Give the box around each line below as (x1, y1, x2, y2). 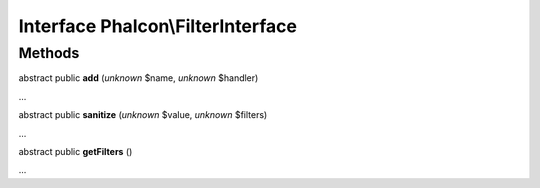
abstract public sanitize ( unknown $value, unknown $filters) (18, 109, 268, 121)
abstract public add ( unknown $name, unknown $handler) (18, 72, 259, 84)
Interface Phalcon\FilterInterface (18, 15, 297, 37)
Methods (18, 44, 80, 62)
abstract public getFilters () (18, 145, 133, 157)
